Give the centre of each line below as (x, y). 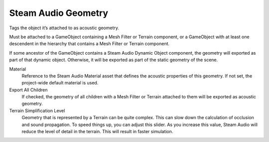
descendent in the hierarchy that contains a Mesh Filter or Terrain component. (89, 44)
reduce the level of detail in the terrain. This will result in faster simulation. (97, 132)
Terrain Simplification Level (37, 110)
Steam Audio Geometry (59, 13)
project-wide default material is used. (60, 83)
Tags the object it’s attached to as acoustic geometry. (64, 28)
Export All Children (28, 90)
